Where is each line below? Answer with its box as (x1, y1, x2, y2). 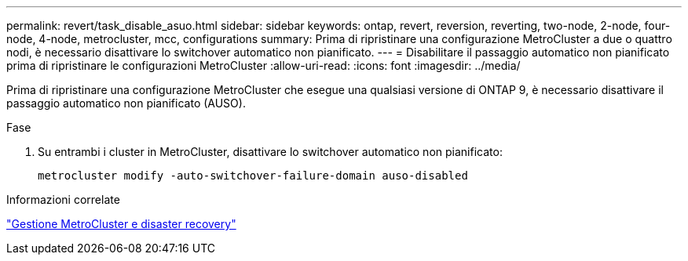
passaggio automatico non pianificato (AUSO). (6, 96, 246, 110)
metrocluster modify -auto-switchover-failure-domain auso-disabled (38, 169, 468, 182)
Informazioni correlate (6, 193, 120, 206)
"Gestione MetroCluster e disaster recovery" (6, 217, 236, 230)
